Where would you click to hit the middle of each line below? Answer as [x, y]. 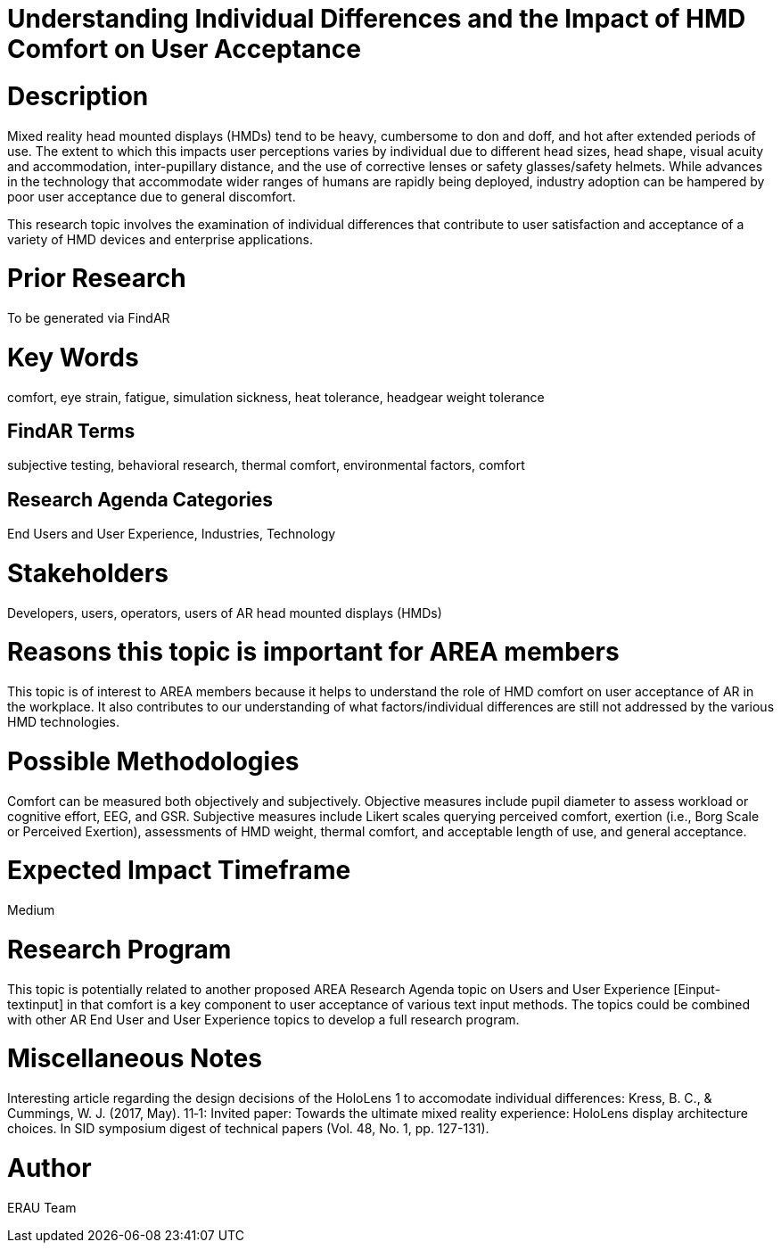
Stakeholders [88, 573]
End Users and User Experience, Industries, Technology [172, 534]
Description [78, 96]
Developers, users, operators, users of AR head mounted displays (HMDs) [225, 613]
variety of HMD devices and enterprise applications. [160, 239]
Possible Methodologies [153, 761]
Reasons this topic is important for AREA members [313, 652]
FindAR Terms [71, 431]
